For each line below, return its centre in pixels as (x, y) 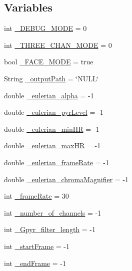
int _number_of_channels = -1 (53, 212)
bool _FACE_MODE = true (49, 62)
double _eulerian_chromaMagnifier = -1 (66, 179)
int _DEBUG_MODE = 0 (45, 28)
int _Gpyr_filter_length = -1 (50, 229)
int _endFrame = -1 (35, 263)
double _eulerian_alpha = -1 (49, 95)
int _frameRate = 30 (36, 196)
